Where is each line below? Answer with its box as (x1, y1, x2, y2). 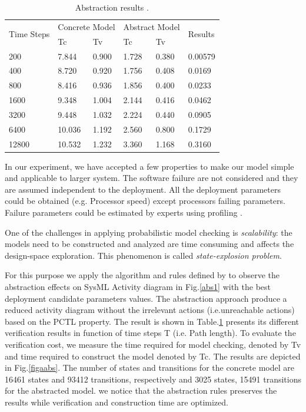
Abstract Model (123, 20, 180, 32)
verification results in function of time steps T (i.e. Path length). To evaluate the (5, 327, 296, 339)
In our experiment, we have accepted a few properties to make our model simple (5, 160, 294, 172)
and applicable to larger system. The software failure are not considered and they (5, 172, 298, 184)
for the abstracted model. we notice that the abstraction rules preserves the (5, 384, 277, 397)
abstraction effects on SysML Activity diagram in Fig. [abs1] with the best (5, 281, 271, 293)
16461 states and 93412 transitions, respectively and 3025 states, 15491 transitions (5, 373, 302, 385)
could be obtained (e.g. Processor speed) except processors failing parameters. (5, 195, 285, 207)
